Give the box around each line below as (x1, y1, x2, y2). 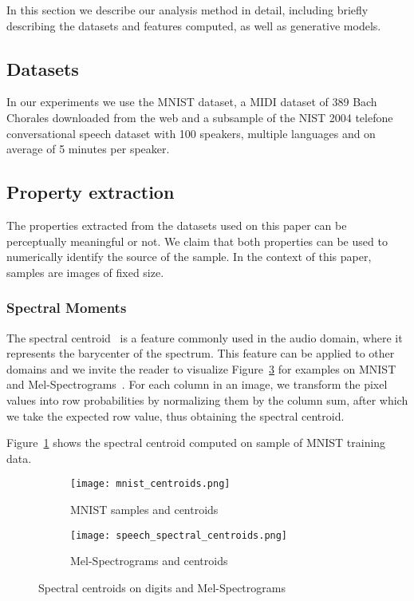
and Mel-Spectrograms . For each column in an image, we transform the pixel (6, 376, 388, 393)
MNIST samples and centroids (70, 500, 219, 517)
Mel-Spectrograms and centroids (70, 552, 228, 569)
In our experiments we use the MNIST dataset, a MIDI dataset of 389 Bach (6, 93, 377, 110)
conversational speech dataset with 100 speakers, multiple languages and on (6, 125, 376, 141)
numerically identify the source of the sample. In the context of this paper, (6, 248, 372, 265)
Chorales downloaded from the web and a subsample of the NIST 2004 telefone (6, 109, 393, 125)
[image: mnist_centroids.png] (70, 478, 231, 490)
